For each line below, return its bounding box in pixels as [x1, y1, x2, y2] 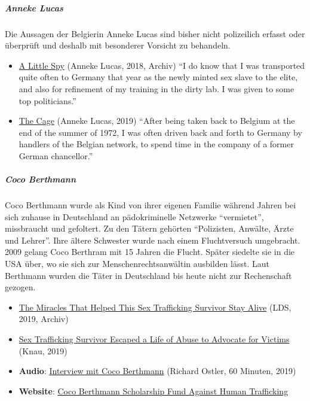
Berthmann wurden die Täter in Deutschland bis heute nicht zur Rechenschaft [5, 269, 292, 281]
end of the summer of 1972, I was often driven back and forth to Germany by [19, 126, 302, 138]
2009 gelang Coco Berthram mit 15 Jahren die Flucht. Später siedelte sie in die [5, 245, 295, 258]
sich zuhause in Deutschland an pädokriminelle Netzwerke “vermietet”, [5, 210, 264, 223]
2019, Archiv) [19, 312, 69, 325]
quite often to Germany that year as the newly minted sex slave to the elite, [19, 71, 298, 83]
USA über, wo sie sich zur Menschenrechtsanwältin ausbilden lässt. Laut [5, 257, 270, 270]
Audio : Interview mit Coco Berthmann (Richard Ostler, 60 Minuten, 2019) [19, 364, 296, 377]
